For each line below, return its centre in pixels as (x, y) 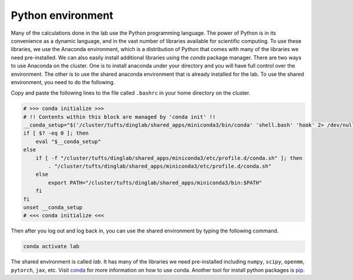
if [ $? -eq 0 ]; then (56, 133)
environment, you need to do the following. (63, 82)
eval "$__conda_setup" (68, 141)
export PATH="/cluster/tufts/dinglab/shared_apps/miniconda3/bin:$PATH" (155, 183)
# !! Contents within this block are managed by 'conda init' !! (119, 117)
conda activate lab (51, 246)
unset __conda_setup (53, 207)
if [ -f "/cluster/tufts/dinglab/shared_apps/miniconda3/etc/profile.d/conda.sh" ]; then (169, 158)
